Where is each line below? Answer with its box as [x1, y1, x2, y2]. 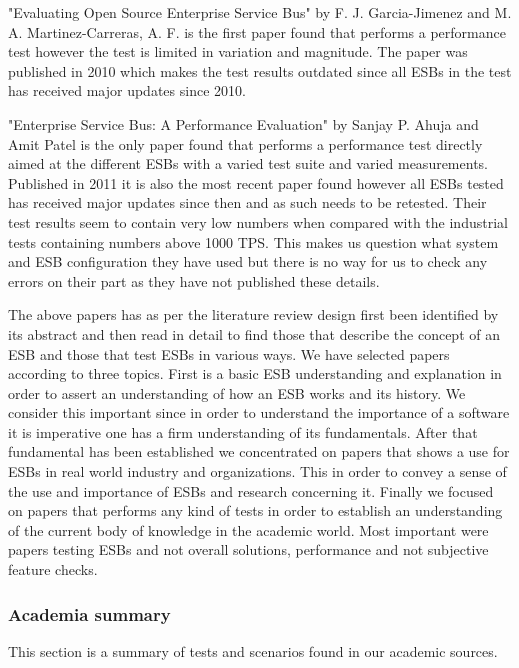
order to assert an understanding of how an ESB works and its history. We [8, 382, 466, 403]
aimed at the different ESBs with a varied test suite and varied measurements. [8, 153, 488, 174]
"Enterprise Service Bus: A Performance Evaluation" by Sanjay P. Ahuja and [8, 113, 479, 134]
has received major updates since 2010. [8, 80, 246, 101]
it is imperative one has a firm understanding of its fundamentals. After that [8, 421, 478, 442]
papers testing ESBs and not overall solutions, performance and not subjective [8, 539, 489, 560]
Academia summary [8, 601, 171, 626]
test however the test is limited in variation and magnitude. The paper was [8, 41, 468, 62]
